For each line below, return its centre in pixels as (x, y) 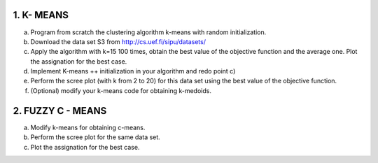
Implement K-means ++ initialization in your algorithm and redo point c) (133, 71)
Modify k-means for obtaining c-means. (88, 127)
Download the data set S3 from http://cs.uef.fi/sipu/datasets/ (118, 41)
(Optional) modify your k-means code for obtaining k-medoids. (121, 90)
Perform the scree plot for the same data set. (95, 137)
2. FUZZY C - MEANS (60, 111)
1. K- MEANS (41, 15)
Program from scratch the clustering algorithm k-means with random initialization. (148, 32)
